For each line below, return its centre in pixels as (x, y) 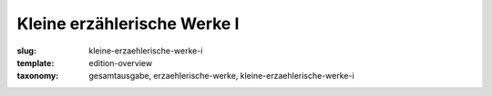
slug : (26, 51)
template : (36, 62)
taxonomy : (38, 76)
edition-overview (121, 62)
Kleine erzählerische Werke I (128, 24)
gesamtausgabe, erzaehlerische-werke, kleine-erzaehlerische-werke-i (221, 76)
